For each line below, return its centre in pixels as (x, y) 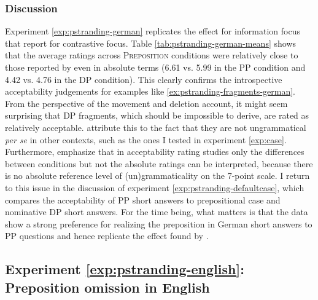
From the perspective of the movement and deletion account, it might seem (146, 103)
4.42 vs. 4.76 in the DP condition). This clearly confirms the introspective (144, 79)
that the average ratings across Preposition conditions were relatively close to (152, 55)
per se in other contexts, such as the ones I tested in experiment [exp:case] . (146, 139)
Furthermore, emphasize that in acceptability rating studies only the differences (155, 152)
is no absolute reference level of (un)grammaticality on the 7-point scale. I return (157, 176)
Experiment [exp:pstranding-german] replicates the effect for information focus (153, 31)
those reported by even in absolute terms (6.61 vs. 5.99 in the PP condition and (155, 67)
